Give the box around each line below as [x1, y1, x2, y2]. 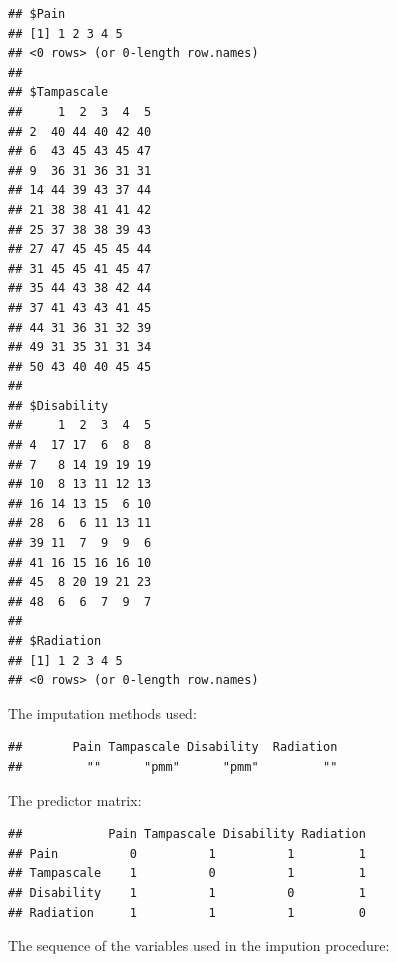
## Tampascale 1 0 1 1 [8, 866, 366, 881]
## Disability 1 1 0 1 [8, 885, 366, 900]
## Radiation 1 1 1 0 [8, 905, 366, 920]
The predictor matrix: [8, 789, 142, 810]
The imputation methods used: [8, 702, 197, 723]
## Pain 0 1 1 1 [8, 846, 366, 861]
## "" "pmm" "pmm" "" [8, 759, 338, 774]
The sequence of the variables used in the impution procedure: [8, 935, 390, 956]
